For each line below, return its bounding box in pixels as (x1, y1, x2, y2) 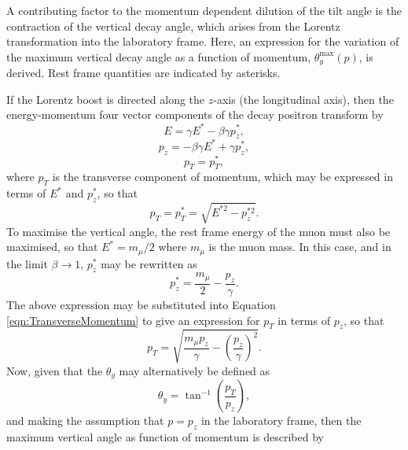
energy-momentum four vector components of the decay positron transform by (6, 106, 384, 123)
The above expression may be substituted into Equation (6, 296, 276, 312)
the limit (6, 255, 48, 271)
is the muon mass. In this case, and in (208, 238, 391, 255)
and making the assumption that (6, 412, 164, 429)
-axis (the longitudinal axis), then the (213, 90, 394, 107)
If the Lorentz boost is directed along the (6, 90, 205, 107)
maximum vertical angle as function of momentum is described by (6, 429, 324, 445)
